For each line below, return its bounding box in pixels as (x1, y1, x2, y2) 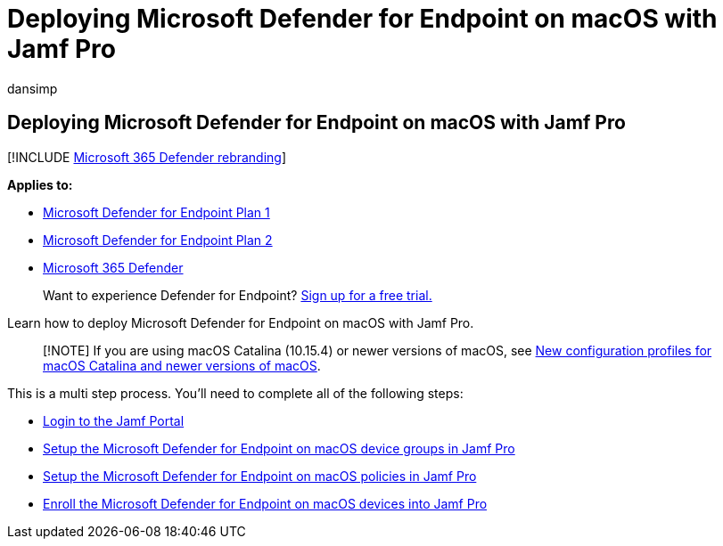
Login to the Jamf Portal (43, 412, 185, 428)
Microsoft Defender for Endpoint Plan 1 (43, 204, 270, 220)
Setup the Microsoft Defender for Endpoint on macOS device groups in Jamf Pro (43, 440, 515, 456)
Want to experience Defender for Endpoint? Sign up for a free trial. (43, 287, 432, 303)
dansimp (7, 80, 58, 96)
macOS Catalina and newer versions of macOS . (43, 357, 321, 373)
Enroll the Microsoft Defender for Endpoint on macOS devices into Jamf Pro (43, 495, 488, 511)
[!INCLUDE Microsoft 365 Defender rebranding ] (7, 149, 287, 165)
